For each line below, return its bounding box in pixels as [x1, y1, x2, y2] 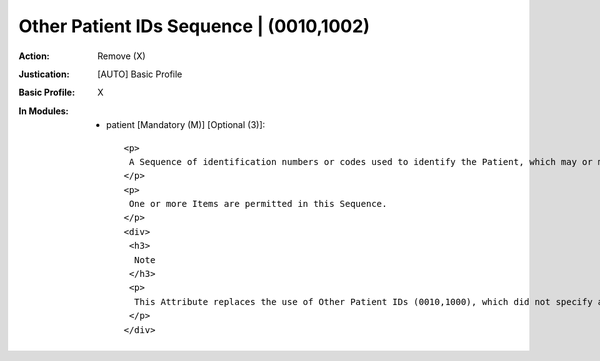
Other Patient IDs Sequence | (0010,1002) [18, 15, 370, 37]
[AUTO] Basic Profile [97, 68, 183, 80]
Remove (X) [97, 50, 146, 62]
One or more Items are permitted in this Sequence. [128, 198, 388, 210]
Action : [18, 50, 50, 62]
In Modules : [18, 105, 69, 117]
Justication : [18, 68, 70, 80]
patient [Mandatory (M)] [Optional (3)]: [106, 119, 266, 131]
